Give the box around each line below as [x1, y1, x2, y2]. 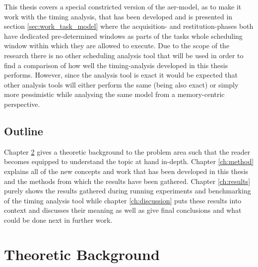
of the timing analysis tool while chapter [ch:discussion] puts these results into [4, 195, 242, 205]
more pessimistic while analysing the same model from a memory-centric [4, 89, 225, 99]
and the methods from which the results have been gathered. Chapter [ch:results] [4, 176, 251, 186]
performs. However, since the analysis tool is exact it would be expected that [4, 70, 238, 80]
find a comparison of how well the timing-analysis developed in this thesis [4, 60, 228, 70]
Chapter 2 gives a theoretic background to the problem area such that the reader [4, 146, 251, 157]
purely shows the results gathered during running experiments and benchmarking [4, 185, 251, 196]
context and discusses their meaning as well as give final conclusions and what [4, 205, 242, 215]
